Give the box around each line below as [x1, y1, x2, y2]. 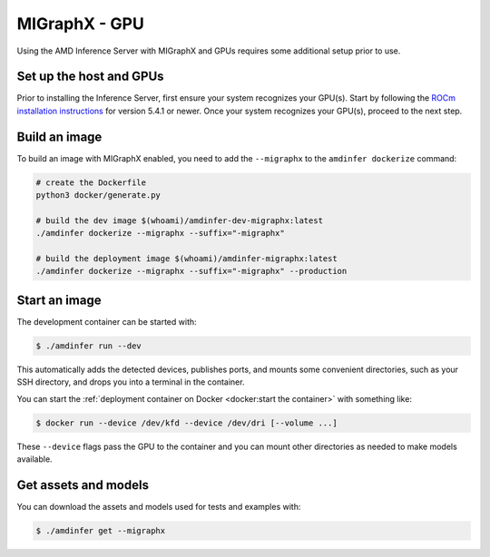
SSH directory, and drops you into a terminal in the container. [16, 376, 245, 387]
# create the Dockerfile [35, 177, 147, 188]
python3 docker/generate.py [35, 191, 161, 200]
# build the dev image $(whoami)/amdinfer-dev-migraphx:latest [35, 215, 324, 226]
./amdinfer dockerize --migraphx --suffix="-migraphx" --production [35, 266, 348, 277]
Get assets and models [16, 477, 150, 493]
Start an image [16, 292, 102, 308]
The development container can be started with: [16, 316, 197, 327]
